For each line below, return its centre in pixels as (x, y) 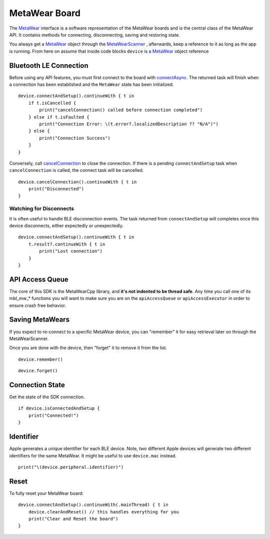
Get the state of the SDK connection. (47, 397)
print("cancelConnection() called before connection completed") (121, 110)
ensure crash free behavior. (38, 305)
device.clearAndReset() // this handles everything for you (104, 512)
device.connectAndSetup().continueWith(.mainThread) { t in (93, 505)
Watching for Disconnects (42, 209)
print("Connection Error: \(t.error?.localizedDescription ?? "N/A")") (129, 124)
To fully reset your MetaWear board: (46, 493)
